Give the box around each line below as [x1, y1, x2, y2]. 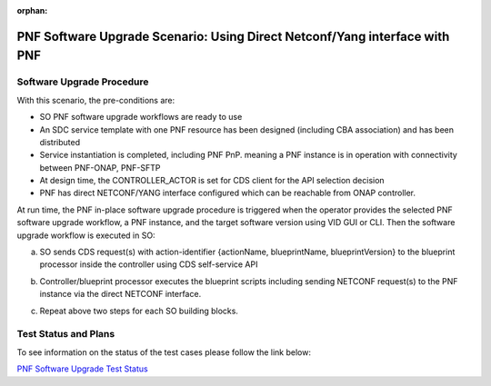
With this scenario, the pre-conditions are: [16, 94, 175, 105]
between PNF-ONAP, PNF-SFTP [39, 162, 161, 173]
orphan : [16, 5, 48, 15]
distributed [39, 136, 81, 147]
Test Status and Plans [16, 328, 115, 341]
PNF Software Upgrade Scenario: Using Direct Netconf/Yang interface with [16, 28, 450, 45]
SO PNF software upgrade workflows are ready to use [39, 112, 243, 123]
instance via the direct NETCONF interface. [39, 289, 202, 300]
